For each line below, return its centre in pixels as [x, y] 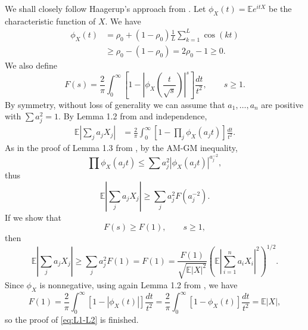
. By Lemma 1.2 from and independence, [133, 116]
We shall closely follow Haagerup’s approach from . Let [105, 8]
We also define [31, 65]
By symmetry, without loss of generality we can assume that [115, 104]
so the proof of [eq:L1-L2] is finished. [72, 320]
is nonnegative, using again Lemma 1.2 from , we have [139, 284]
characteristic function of [50, 21]
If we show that [33, 217]
